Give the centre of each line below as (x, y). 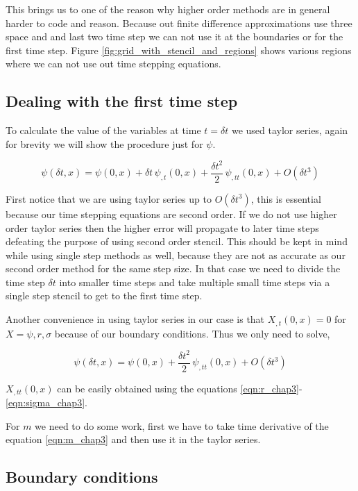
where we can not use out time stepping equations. (113, 64)
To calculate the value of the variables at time (103, 130)
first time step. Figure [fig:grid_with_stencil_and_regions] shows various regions (179, 50)
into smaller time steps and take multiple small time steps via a (195, 282)
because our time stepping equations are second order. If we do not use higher (171, 214)
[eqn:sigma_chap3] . (46, 402)
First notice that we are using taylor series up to (109, 198)
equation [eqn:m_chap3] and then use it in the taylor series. (133, 439)
